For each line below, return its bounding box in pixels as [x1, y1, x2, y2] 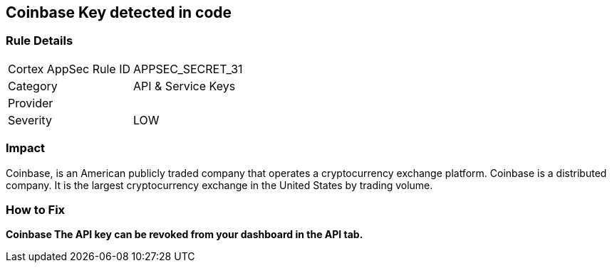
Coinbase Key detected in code [6, 4, 232, 21]
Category [8, 78, 58, 93]
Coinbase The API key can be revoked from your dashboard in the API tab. [6, 228, 363, 241]
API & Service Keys [133, 78, 236, 93]
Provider [8, 95, 53, 110]
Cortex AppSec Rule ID [8, 61, 131, 76]
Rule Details [6, 33, 73, 48]
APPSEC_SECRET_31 [133, 61, 243, 76]
